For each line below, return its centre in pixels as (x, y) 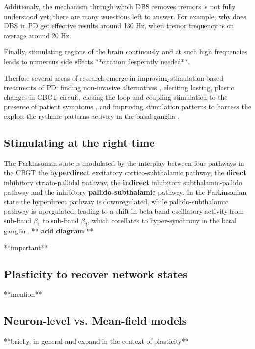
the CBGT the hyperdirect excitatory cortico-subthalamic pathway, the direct (125, 173)
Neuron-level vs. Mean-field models (95, 320)
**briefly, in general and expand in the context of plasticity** (96, 341)
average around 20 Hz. (38, 35)
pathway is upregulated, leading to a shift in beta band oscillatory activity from (124, 211)
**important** (26, 247)
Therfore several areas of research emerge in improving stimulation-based (114, 78)
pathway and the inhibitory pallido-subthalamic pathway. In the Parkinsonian (125, 192)
